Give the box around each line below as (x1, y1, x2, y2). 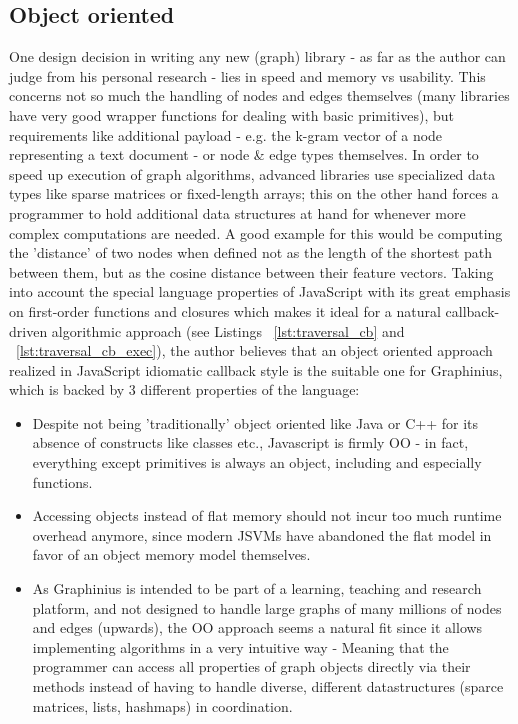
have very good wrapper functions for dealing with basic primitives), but (9, 104, 454, 125)
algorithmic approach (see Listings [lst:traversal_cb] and (51, 320, 405, 341)
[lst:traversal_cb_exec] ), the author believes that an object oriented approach (16, 340, 493, 361)
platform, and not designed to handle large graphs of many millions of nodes (32, 597, 502, 618)
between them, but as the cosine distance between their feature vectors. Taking (9, 261, 494, 282)
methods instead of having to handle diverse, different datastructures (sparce (32, 676, 504, 697)
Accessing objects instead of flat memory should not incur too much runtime (32, 505, 502, 526)
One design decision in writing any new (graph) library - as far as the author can (9, 46, 506, 67)
